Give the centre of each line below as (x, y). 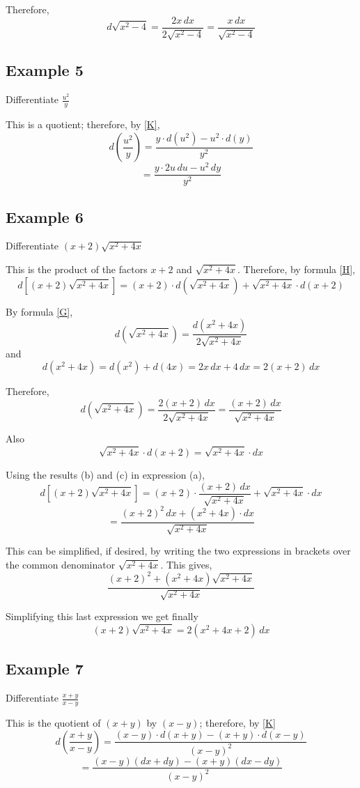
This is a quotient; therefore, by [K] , (83, 124)
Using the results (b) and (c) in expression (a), (105, 475)
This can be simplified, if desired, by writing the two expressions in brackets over (178, 551)
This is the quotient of (53, 722)
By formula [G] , (39, 311)
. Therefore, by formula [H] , (296, 269)
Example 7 (45, 669)
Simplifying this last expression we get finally (102, 616)
